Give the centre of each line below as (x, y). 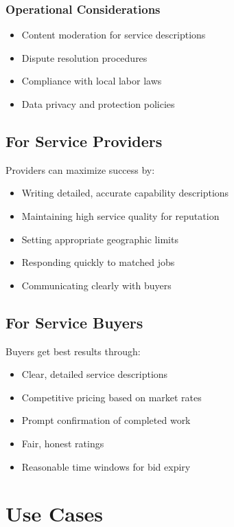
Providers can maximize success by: (80, 169)
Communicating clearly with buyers (96, 285)
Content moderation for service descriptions (114, 35)
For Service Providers (84, 141)
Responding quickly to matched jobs (98, 262)
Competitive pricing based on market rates (112, 397)
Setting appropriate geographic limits (100, 239)
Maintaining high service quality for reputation (120, 215)
